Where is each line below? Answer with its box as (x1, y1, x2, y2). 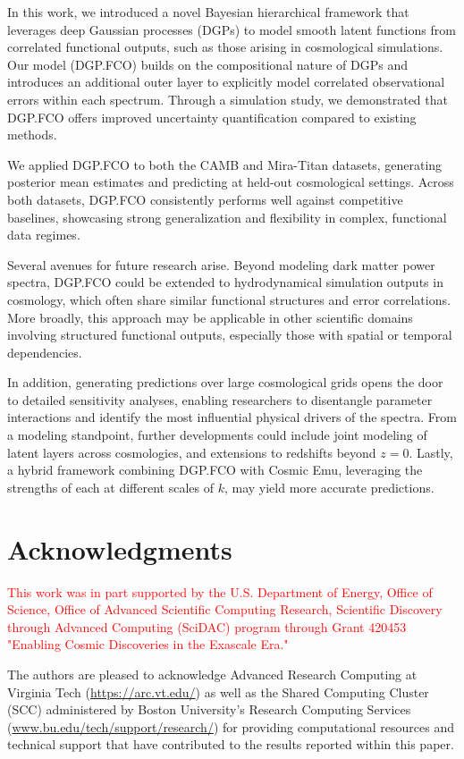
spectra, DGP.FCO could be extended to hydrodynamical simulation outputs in (7, 273, 443, 291)
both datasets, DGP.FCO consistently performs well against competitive (7, 190, 403, 208)
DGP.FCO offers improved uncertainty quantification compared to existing (7, 107, 417, 126)
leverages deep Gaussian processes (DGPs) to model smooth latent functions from (7, 20, 456, 38)
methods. (7, 125, 57, 144)
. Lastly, (409, 443, 453, 461)
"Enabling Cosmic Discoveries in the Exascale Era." (7, 635, 289, 654)
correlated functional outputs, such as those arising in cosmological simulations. (7, 38, 443, 56)
